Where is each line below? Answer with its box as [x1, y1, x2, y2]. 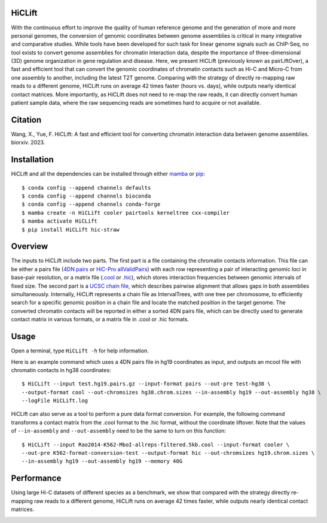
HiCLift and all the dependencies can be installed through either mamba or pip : [11, 171, 206, 178]
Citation [11, 114, 42, 125]
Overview [11, 241, 48, 251]
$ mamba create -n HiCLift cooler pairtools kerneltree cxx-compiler [22, 209, 230, 216]
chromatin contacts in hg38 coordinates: [11, 366, 111, 373]
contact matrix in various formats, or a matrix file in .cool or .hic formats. [11, 316, 190, 323]
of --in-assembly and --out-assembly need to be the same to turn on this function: [11, 427, 227, 434]
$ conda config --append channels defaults [22, 184, 151, 191]
